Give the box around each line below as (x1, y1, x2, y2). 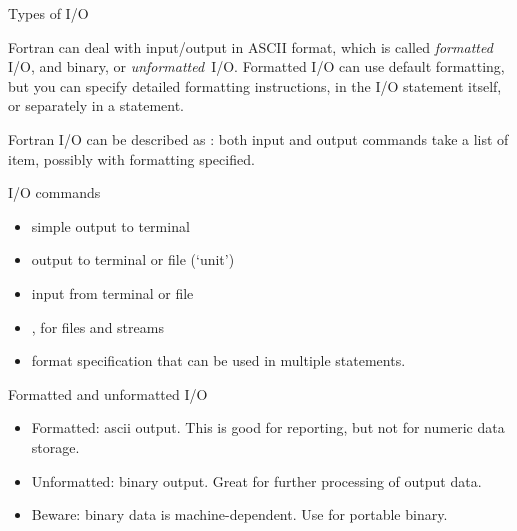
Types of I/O (8, 3, 89, 23)
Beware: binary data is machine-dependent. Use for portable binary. (31, 504, 448, 525)
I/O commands (8, 182, 101, 203)
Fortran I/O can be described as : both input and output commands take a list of (8, 128, 509, 149)
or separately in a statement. (8, 95, 184, 116)
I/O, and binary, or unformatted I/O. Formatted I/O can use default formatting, (8, 56, 505, 77)
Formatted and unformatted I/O (8, 383, 208, 404)
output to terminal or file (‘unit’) (31, 249, 235, 270)
